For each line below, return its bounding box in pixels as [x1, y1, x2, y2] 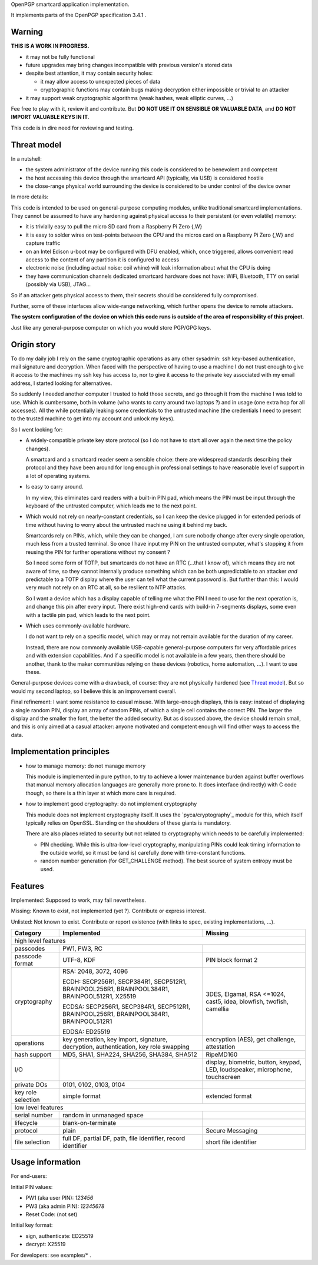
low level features [14, 1103, 64, 1111]
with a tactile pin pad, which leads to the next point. [25, 611, 151, 618]
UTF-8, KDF [62, 955, 96, 964]
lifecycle [14, 1118, 38, 1127]
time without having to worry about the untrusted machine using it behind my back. [25, 521, 228, 528]
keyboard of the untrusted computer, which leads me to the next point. [25, 502, 197, 509]
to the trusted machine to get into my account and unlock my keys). [11, 415, 175, 422]
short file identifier [206, 1138, 257, 1146]
